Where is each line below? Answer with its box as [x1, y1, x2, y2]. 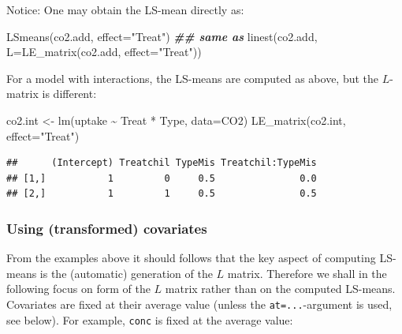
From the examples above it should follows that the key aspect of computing [6, 250, 376, 266]
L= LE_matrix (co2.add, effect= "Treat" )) [6, 43, 202, 60]
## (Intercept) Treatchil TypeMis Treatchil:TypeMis [6, 157, 317, 169]
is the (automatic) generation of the [39, 265, 213, 281]
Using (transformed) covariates [6, 218, 207, 238]
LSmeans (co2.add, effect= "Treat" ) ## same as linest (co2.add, [6, 28, 318, 44]
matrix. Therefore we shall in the [227, 265, 387, 281]
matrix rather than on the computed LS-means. [165, 280, 396, 297]
